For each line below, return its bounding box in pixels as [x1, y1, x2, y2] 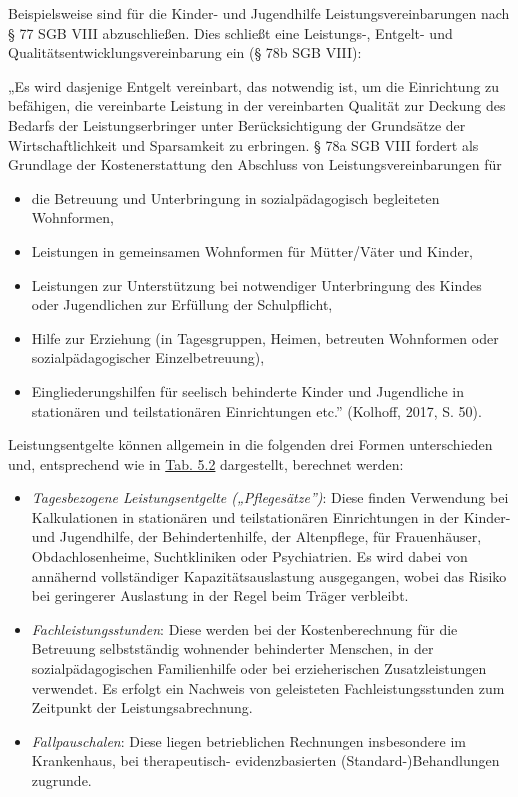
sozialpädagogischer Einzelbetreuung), [31, 347, 265, 368]
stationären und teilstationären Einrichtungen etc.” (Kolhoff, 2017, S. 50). [31, 400, 482, 421]
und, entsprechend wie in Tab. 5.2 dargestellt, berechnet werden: [8, 453, 404, 474]
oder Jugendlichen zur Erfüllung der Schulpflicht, [31, 294, 333, 315]
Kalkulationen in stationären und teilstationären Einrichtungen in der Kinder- [31, 506, 511, 527]
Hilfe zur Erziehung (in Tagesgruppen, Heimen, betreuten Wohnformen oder [31, 327, 499, 348]
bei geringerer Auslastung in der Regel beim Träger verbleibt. [31, 585, 409, 606]
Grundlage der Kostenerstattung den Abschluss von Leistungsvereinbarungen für [8, 154, 502, 175]
